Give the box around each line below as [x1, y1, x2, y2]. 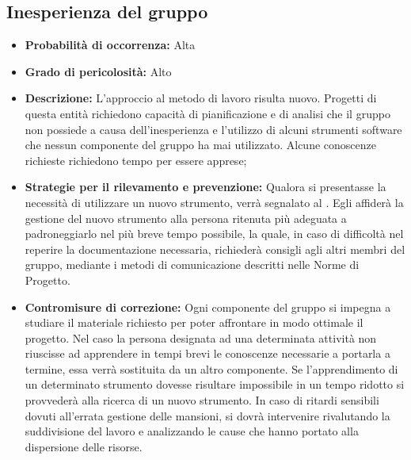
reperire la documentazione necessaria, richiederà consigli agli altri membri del [25, 240, 405, 257]
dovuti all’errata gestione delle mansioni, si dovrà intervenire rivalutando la [25, 407, 390, 424]
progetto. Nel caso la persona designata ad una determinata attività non [25, 329, 377, 346]
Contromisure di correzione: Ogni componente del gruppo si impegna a [25, 298, 391, 315]
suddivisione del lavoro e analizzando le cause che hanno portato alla [25, 423, 359, 439]
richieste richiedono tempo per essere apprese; [25, 151, 247, 168]
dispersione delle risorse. [25, 438, 143, 454]
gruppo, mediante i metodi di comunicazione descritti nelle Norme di [25, 256, 360, 273]
